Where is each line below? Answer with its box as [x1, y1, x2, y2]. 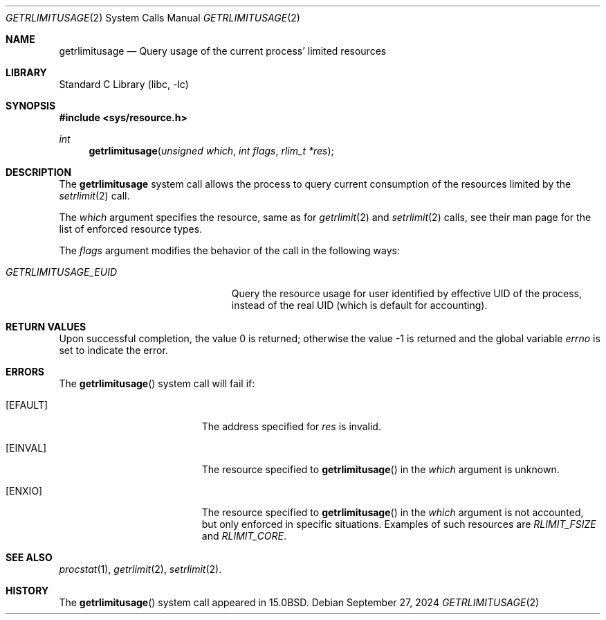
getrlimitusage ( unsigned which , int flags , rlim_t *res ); [89, 145, 334, 157]
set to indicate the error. [59, 344, 168, 356]
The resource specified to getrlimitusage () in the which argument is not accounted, [201, 506, 584, 518]
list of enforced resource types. [59, 223, 203, 235]
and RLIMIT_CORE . [201, 530, 287, 542]
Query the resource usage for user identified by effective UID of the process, [231, 287, 582, 299]
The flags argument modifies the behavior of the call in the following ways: [59, 245, 400, 256]
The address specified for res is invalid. [201, 420, 381, 432]
